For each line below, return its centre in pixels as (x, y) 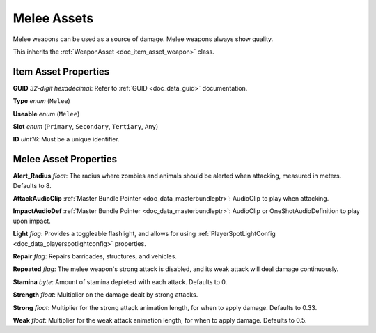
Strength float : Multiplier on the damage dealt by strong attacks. (105, 295)
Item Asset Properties (61, 71)
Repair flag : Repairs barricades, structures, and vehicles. (95, 256)
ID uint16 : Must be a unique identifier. (66, 139)
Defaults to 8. (32, 185)
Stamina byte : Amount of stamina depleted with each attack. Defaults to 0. (120, 281)
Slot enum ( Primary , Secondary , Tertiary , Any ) (86, 127)
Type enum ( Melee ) (42, 101)
